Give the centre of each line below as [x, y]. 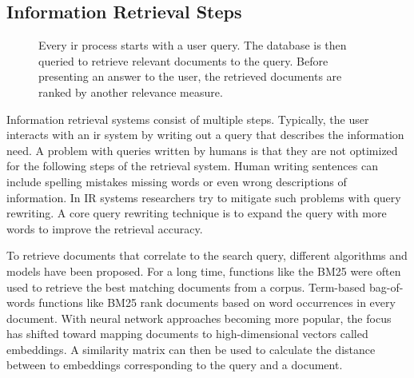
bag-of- [386, 286]
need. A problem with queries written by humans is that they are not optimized [202, 150]
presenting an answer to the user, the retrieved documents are [190, 76]
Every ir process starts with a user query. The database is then [193, 45]
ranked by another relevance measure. [131, 92]
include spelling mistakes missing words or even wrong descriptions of [177, 181]
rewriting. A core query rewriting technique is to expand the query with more [197, 213]
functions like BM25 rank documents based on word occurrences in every [217, 302]
